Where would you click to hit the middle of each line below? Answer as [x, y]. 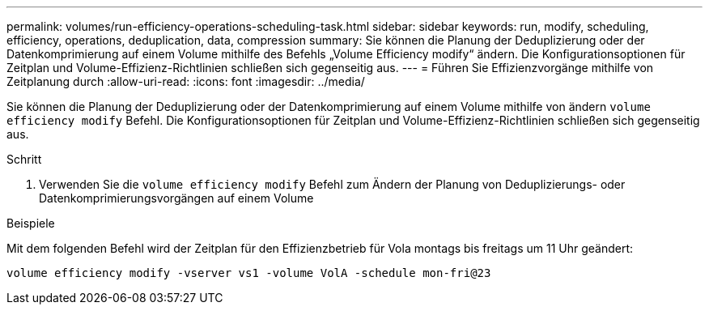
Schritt [24, 159]
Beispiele [31, 223]
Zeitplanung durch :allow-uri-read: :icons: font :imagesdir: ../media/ [186, 81]
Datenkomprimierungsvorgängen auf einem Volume [176, 198]
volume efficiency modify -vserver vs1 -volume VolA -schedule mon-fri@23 [249, 273]
